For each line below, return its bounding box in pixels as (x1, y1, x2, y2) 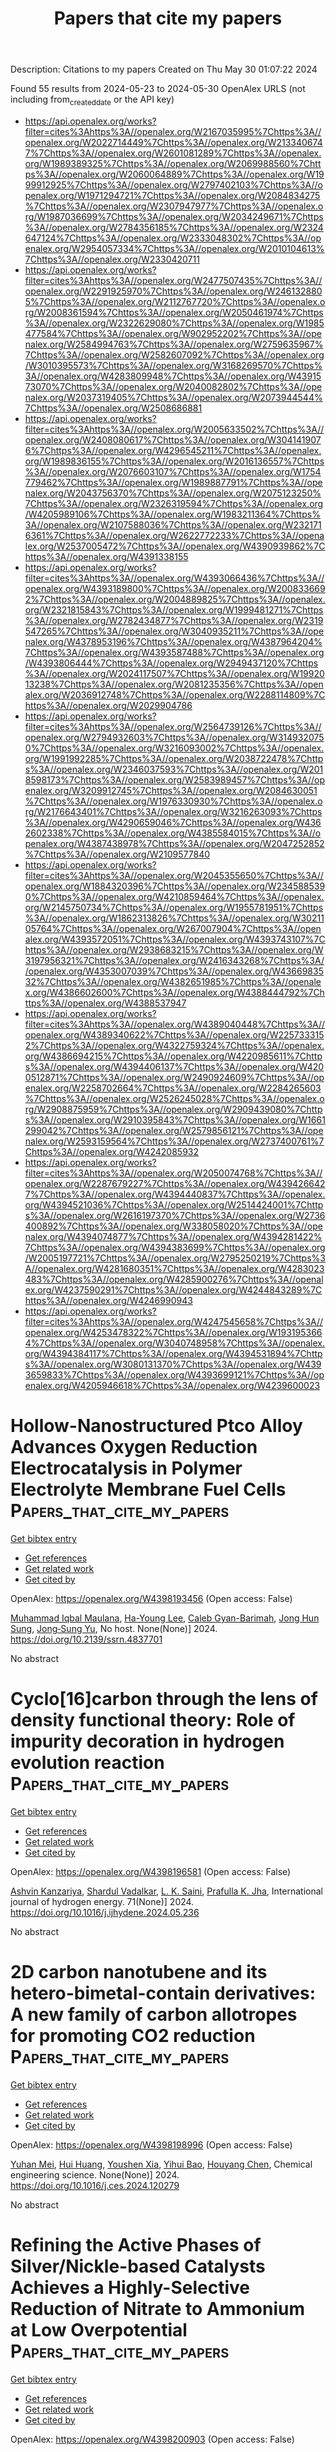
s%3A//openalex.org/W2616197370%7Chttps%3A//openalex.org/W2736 (24, 1209, 326, 1221)
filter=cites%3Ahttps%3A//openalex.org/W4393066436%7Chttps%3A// (24, 572, 325, 584)
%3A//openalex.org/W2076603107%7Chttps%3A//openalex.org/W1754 (24, 465, 322, 477)
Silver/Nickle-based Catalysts (10, 2255, 266, 2277)
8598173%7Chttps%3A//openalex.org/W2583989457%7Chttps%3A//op (24, 773, 326, 786)
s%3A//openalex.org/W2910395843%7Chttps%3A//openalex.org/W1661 (24, 1113, 326, 1126)
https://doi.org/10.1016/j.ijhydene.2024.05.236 (10, 1906, 200, 1918)
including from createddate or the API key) (10, 93, 175, 107)
